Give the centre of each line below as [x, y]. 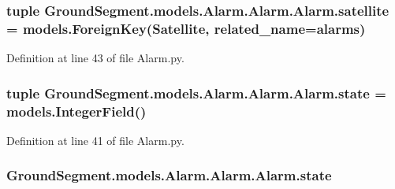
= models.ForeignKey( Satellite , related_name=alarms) [186, 28]
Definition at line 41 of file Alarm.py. [95, 140]
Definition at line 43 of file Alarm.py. [95, 58]
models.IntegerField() [76, 111]
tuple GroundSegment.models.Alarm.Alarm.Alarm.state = [196, 93]
